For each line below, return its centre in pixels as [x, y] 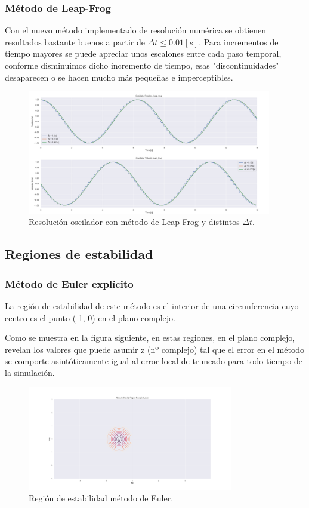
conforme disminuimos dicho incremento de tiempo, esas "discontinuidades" [142, 65]
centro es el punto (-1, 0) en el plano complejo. [90, 317]
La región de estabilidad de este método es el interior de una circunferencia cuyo [152, 305]
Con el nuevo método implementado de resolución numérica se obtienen [136, 30]
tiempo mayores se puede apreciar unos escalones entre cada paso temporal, [143, 53]
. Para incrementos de [239, 41]
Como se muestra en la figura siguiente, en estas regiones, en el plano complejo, [150, 338]
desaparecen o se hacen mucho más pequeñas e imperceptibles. [119, 77]
